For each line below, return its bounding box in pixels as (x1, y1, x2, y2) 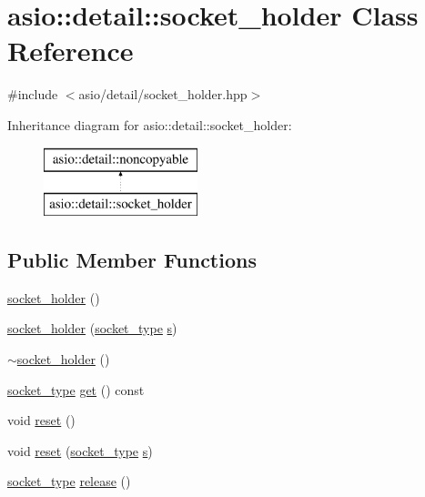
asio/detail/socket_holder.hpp (78, 85, 248, 104)
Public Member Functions (7, 246, 257, 274)
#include (7, 85, 58, 104)
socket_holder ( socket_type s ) (7, 319, 177, 338)
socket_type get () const (7, 380, 145, 399)
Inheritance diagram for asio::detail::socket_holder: (7, 115, 292, 134)
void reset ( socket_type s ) (7, 441, 153, 460)
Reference (7, 32, 134, 69)
